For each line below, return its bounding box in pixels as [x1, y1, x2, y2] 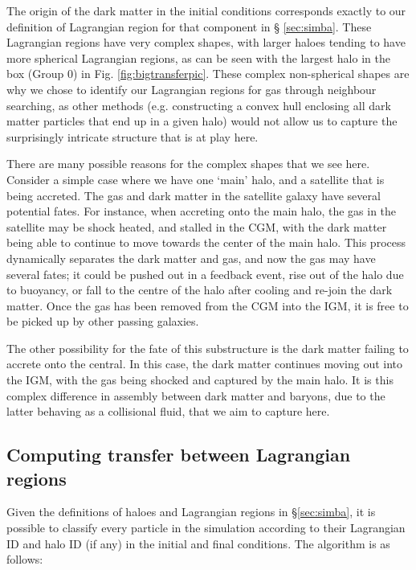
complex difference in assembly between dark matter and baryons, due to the [6, 387, 385, 404]
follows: [6, 551, 43, 568]
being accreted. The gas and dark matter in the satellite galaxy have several [6, 187, 381, 203]
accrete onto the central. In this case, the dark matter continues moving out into [6, 355, 403, 372]
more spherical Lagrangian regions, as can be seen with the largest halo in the [6, 49, 390, 66]
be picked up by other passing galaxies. [6, 313, 199, 330]
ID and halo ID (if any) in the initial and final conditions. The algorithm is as [6, 535, 390, 552]
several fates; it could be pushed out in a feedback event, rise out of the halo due [6, 265, 404, 282]
